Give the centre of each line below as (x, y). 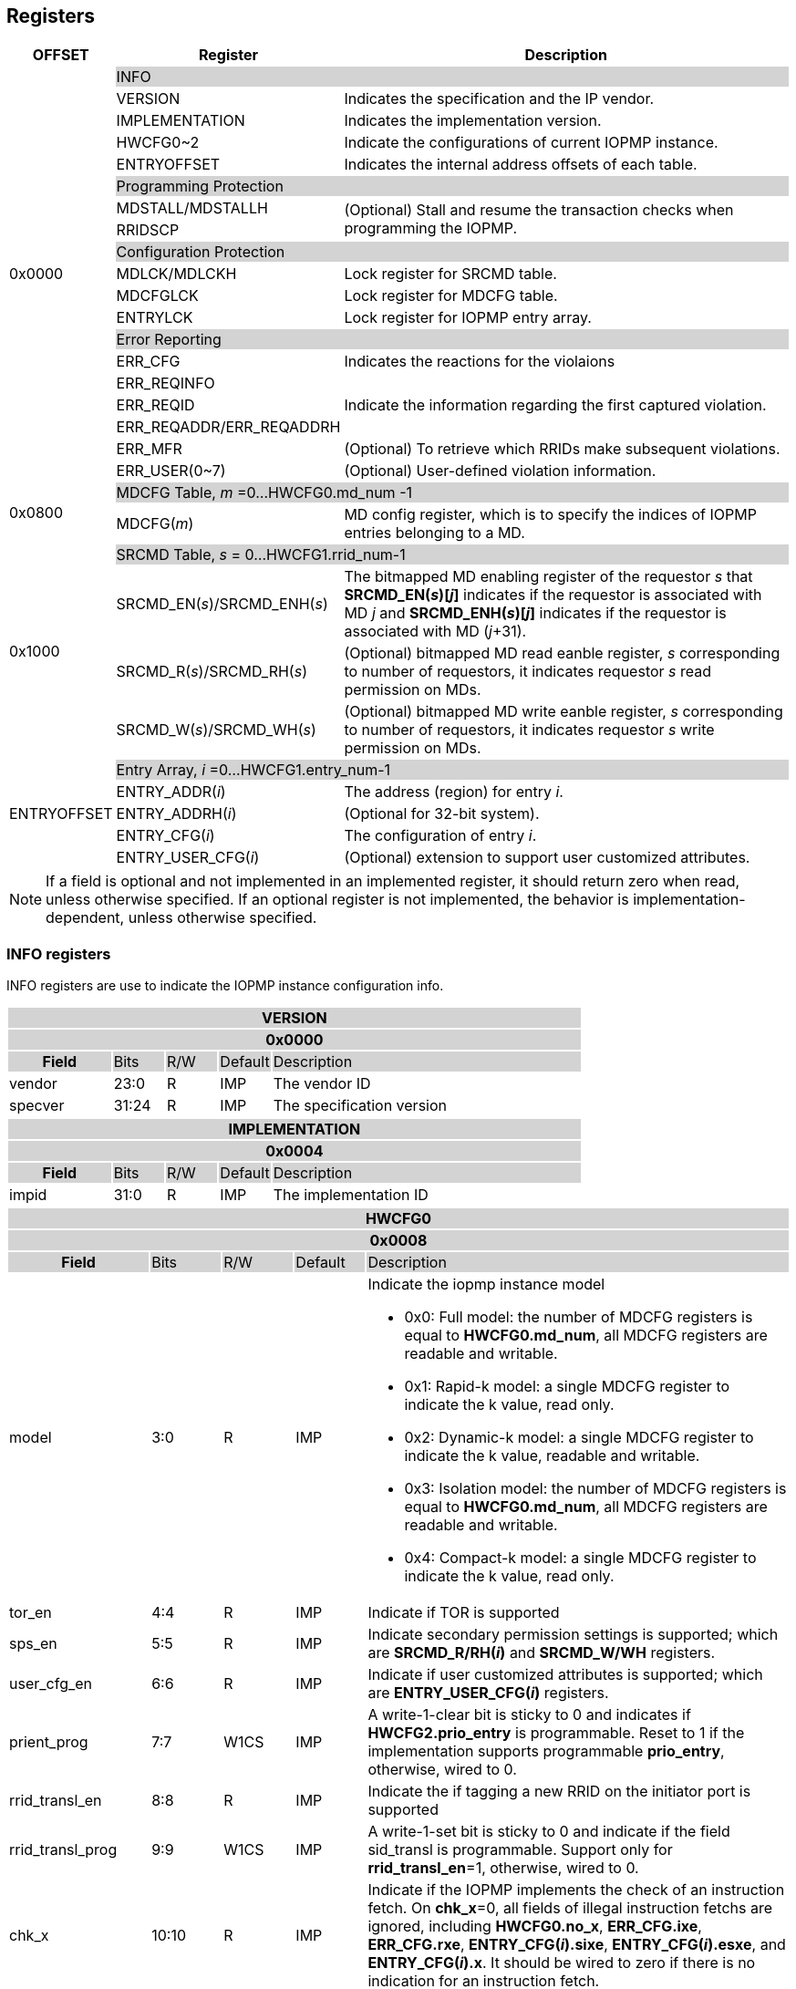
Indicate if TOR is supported (464, 1613)
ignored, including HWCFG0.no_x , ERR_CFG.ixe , (535, 1927)
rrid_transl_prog (63, 1850)
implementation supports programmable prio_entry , (546, 1751)
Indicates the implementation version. (473, 121)
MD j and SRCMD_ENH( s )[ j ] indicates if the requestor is (535, 613)
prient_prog (49, 1742)
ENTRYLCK (155, 318)
